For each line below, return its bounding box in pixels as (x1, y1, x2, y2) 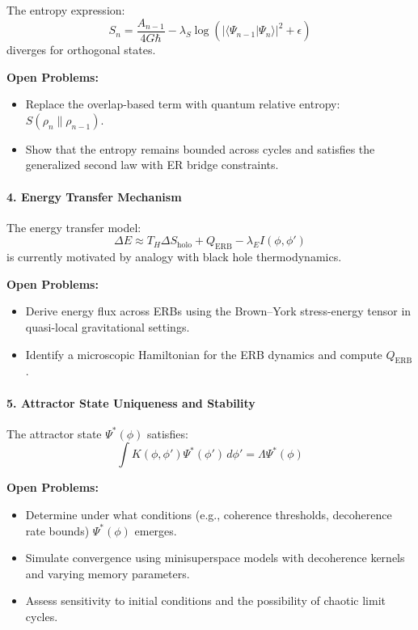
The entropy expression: (6, 2, 125, 18)
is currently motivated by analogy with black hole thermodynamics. (6, 248, 342, 265)
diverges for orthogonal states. (6, 41, 156, 58)
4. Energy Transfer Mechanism (6, 188, 182, 205)
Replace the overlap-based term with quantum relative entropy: (25, 95, 340, 112)
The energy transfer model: (6, 218, 141, 235)
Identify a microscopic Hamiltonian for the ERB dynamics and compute (25, 345, 382, 362)
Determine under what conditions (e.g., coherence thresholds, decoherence (25, 505, 392, 522)
